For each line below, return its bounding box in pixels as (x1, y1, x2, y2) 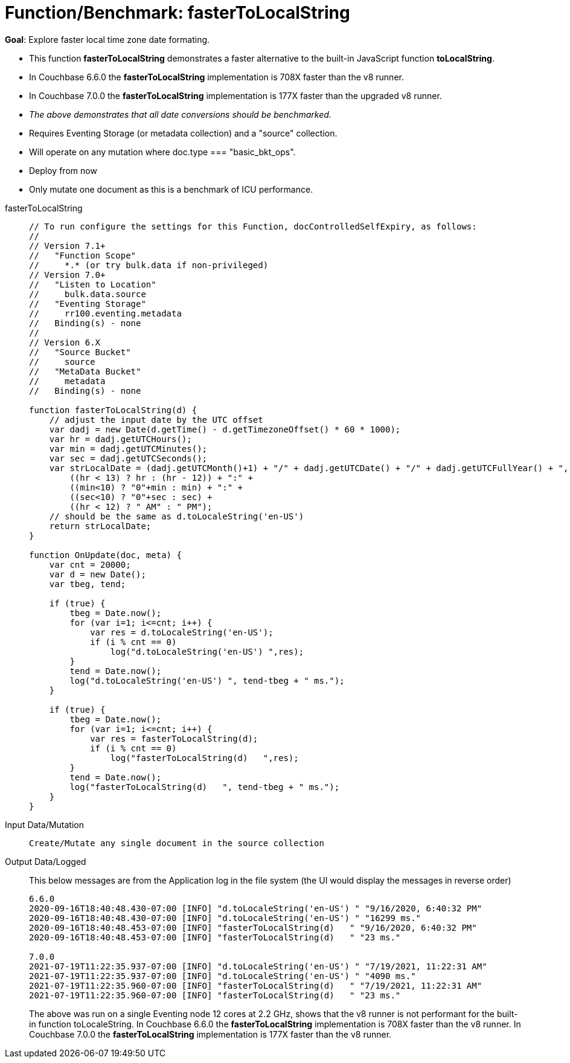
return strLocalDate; (49, 521, 152, 531)
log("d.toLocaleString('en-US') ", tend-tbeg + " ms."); (69, 675, 345, 686)
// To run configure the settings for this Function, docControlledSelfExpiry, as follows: (29, 221, 477, 231)
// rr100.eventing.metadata (29, 308, 182, 318)
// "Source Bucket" (29, 347, 131, 357)
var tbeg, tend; (49, 579, 126, 589)
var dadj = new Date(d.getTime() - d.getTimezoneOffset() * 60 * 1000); (49, 424, 401, 434)
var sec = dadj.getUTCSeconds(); (49, 453, 208, 463)
